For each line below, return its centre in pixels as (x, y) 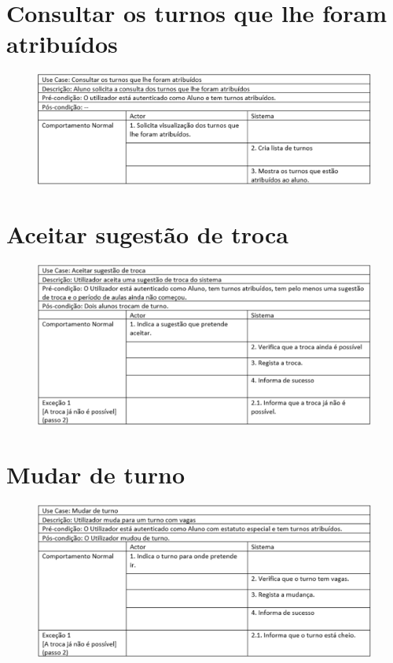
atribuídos (62, 44)
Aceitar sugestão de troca (147, 233)
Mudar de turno (96, 474)
